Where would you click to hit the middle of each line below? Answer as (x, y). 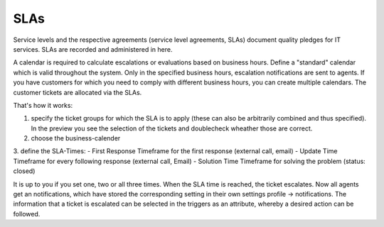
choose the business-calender (76, 138)
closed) (24, 171)
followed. (27, 214)
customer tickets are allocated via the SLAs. (78, 92)
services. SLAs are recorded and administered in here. (93, 49)
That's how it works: (43, 105)
